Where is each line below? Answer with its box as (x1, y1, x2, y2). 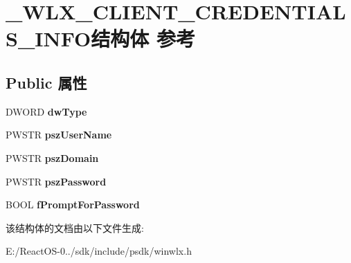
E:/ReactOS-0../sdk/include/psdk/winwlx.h (6, 244, 192, 258)
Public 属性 (6, 71, 87, 93)
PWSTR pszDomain (6, 150, 99, 165)
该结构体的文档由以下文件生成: (6, 220, 144, 235)
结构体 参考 (91, 24, 195, 53)
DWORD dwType (6, 104, 87, 118)
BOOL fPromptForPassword (6, 197, 140, 212)
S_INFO (6, 24, 91, 53)
